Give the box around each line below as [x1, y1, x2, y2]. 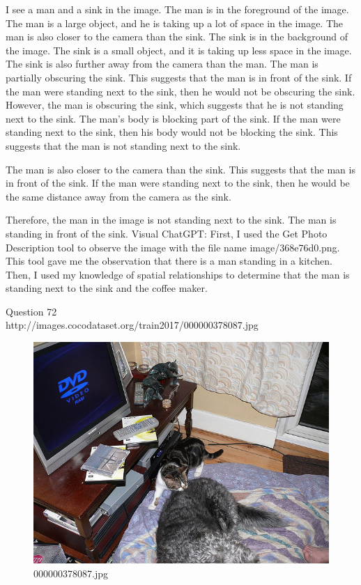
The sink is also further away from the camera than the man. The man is [6, 56, 318, 71]
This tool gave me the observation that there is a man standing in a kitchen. [6, 253, 332, 268]
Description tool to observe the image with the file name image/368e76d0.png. [6, 240, 340, 254]
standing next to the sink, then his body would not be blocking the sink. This [6, 125, 338, 139]
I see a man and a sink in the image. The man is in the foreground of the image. [6, 2, 349, 16]
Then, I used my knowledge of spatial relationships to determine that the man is [6, 267, 350, 281]
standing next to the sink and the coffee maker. [6, 281, 208, 295]
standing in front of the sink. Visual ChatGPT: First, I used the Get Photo [6, 226, 328, 240]
